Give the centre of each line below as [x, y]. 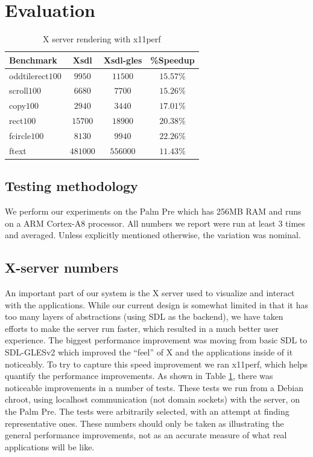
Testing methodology [71, 186]
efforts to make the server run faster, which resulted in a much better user [142, 328]
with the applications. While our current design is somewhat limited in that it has [156, 304]
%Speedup [172, 60]
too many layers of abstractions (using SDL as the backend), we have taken [144, 316]
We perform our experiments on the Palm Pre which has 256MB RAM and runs [153, 211]
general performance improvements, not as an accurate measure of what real [146, 435]
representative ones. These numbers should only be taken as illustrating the [144, 423]
